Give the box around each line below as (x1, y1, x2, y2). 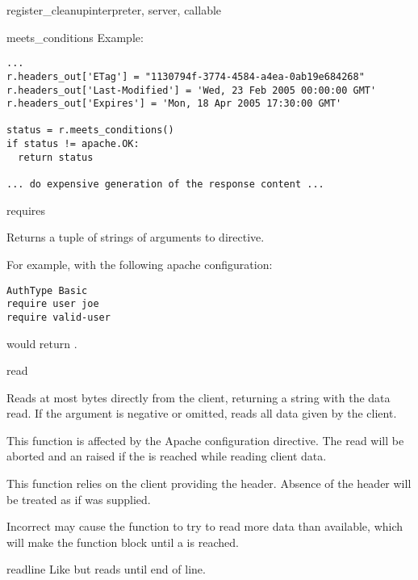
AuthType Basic (6, 284, 88, 296)
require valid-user (6, 311, 111, 323)
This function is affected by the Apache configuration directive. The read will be (6, 431, 404, 448)
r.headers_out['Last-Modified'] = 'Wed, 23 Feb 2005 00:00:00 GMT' (6, 84, 377, 96)
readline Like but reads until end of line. (6, 561, 206, 578)
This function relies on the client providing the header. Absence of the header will (6, 475, 412, 492)
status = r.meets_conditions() (6, 124, 174, 137)
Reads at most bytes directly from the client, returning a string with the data (6, 389, 391, 406)
